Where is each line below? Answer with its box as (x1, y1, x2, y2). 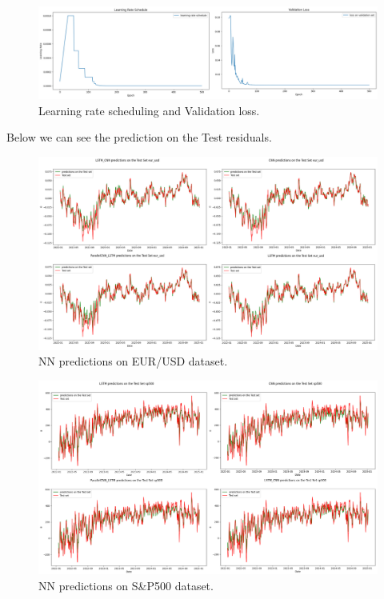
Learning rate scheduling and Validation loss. (38, 102, 260, 118)
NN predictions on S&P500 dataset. (38, 577, 214, 593)
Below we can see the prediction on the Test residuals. (6, 129, 272, 146)
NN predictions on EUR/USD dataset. (38, 353, 228, 369)
